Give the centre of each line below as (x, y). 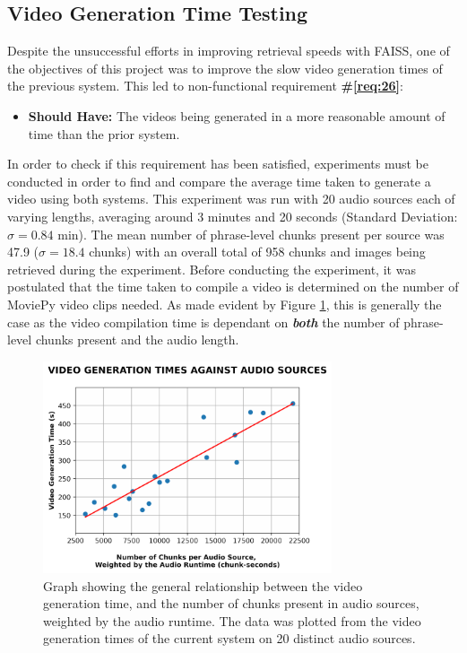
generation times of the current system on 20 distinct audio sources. (229, 638)
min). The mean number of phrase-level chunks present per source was (251, 234)
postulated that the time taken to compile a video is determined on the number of (233, 287)
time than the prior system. (104, 133)
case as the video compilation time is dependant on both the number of (203, 322)
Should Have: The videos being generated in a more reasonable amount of (237, 115)
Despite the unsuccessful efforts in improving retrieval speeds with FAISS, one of (229, 51)
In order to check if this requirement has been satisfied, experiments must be (218, 164)
